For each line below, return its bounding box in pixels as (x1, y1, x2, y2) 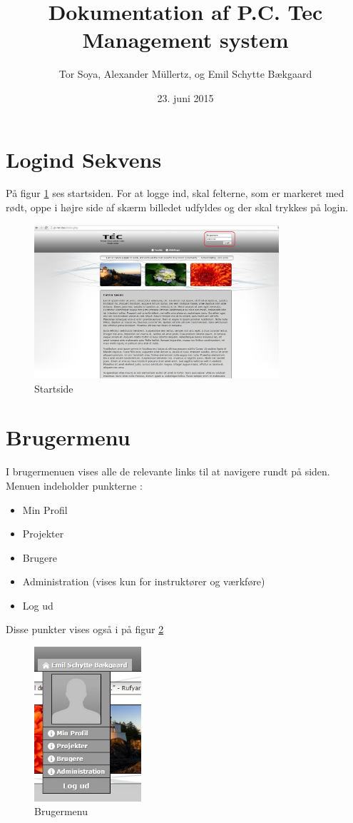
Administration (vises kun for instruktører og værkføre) (22, 574, 265, 589)
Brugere (22, 550, 57, 565)
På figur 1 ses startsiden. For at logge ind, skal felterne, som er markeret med (6, 186, 344, 201)
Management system (82, 25, 289, 54)
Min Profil (22, 502, 68, 517)
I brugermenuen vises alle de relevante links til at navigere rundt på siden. (6, 464, 330, 479)
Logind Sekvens (6, 144, 162, 173)
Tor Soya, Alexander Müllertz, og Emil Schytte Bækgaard (58, 66, 312, 81)
